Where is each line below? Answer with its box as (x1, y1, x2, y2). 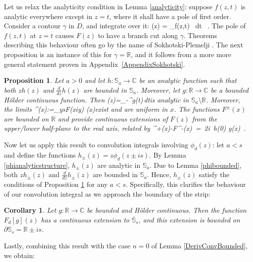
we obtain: (4, 250, 35, 260)
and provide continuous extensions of (58, 113, 168, 123)
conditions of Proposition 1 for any (4, 179, 108, 189)
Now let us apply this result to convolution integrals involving (4, 139, 188, 149)
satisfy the (199, 169, 230, 180)
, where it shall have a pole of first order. (109, 11, 231, 21)
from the (192, 113, 217, 123)
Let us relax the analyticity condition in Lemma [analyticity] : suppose (4, 1, 213, 11)
